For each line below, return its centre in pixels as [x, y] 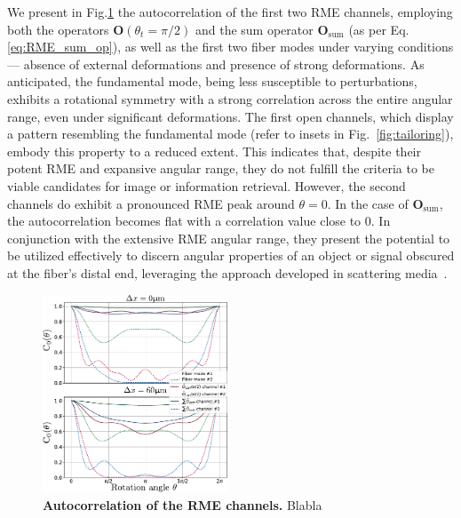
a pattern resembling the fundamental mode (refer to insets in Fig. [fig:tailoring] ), [230, 134]
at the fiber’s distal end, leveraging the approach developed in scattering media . [227, 272]
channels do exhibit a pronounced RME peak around [151, 203]
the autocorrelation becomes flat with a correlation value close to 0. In [199, 221]
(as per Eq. [379, 29]
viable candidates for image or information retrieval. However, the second [207, 185]
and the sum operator [254, 29]
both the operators [58, 29]
